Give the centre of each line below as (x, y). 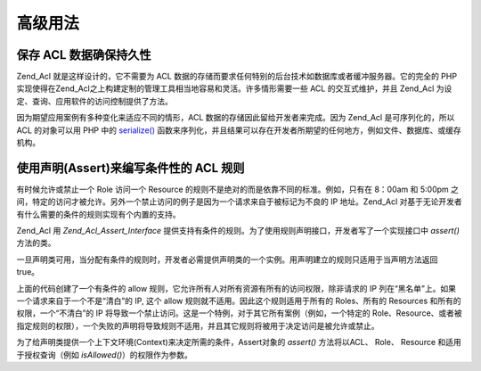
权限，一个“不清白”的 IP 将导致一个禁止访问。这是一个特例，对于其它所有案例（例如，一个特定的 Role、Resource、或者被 (239, 313)
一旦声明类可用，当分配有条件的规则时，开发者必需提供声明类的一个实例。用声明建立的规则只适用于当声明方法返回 (227, 260)
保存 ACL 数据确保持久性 (84, 55)
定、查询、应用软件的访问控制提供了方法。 (94, 101)
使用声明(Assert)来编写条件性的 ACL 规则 (130, 168)
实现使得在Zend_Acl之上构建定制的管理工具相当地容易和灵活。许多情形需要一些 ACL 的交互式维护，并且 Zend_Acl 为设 (234, 88)
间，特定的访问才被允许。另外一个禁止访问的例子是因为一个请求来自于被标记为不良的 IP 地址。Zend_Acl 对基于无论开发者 (239, 202)
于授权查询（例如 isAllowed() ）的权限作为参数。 (105, 355)
